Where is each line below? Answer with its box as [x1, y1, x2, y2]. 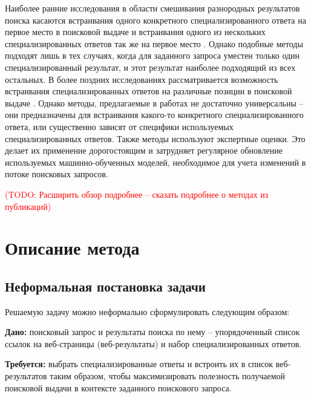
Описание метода [5, 235, 140, 260]
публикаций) [5, 200, 51, 212]
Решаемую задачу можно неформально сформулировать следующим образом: [5, 305, 290, 318]
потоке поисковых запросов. [5, 168, 108, 180]
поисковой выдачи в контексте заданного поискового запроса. [5, 381, 232, 394]
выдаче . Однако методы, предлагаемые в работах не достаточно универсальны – [5, 96, 304, 109]
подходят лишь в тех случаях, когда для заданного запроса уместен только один [5, 49, 300, 62]
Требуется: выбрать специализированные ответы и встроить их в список [5, 357, 273, 370]
